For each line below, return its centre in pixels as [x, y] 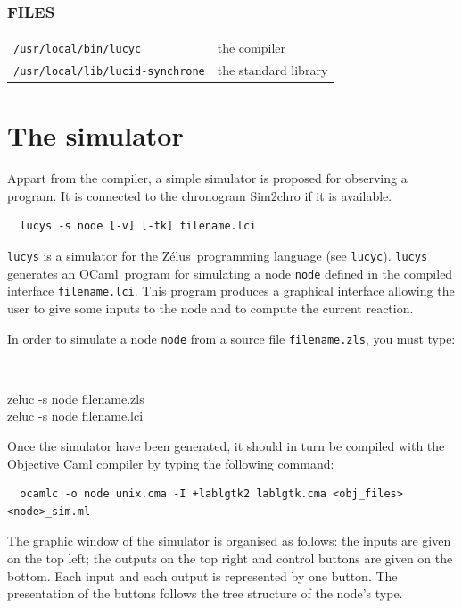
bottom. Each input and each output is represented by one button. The [202, 575]
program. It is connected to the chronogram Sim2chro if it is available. [200, 195]
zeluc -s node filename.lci [75, 416]
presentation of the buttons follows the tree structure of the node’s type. [205, 593]
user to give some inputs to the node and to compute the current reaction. [210, 308]
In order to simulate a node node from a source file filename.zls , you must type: [231, 338]
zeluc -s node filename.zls [76, 398]
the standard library [272, 69]
